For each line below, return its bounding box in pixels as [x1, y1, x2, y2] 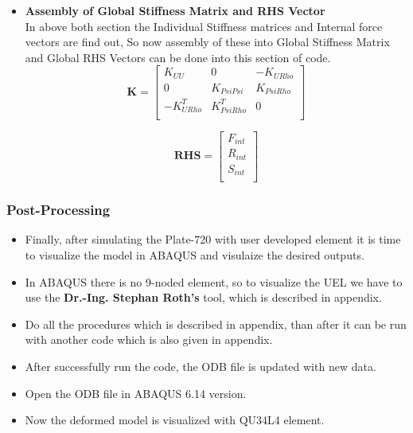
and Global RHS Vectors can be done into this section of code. [25, 49, 331, 65]
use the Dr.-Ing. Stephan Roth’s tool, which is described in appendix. [25, 289, 382, 306]
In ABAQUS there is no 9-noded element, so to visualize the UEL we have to [25, 273, 403, 290]
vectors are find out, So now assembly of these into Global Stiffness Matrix [25, 33, 390, 50]
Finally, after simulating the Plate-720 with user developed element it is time [25, 231, 401, 248]
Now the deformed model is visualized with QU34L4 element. [25, 412, 325, 428]
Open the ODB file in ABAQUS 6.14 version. [25, 384, 247, 401]
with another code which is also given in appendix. [25, 331, 273, 348]
